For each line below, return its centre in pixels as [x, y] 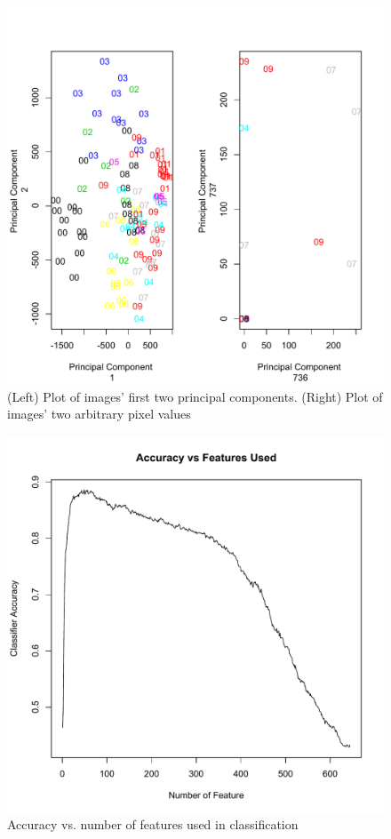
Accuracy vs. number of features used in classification [153, 824]
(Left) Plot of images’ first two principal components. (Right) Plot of [195, 396]
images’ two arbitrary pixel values [99, 414]
